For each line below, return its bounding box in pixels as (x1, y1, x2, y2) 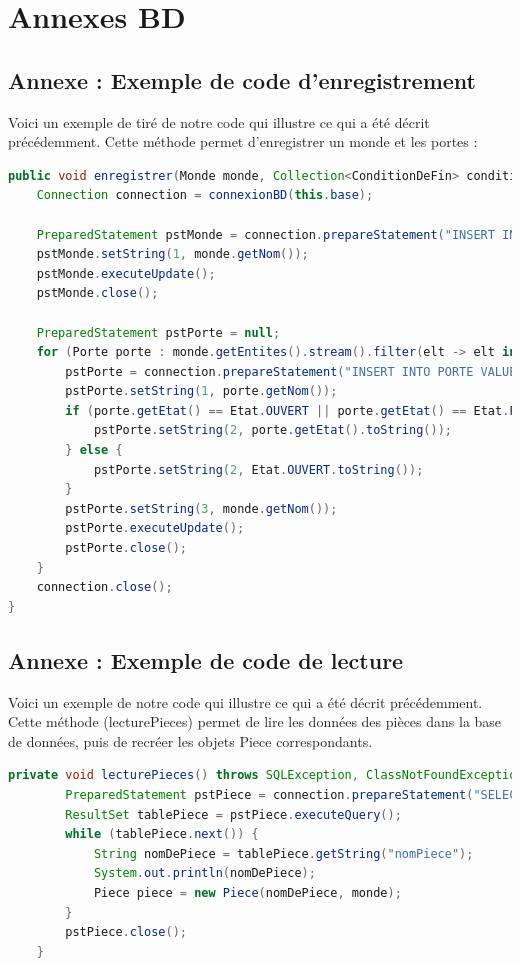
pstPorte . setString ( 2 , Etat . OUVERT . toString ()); (93, 462, 424, 477)
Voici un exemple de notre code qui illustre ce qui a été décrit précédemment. (8, 691, 483, 712)
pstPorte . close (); (65, 541, 187, 556)
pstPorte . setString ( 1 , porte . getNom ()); (65, 384, 338, 399)
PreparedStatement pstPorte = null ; (36, 325, 281, 340)
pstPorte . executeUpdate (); (65, 521, 245, 536)
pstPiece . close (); (65, 925, 187, 940)
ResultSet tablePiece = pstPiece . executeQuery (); (65, 807, 402, 822)
